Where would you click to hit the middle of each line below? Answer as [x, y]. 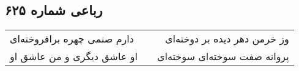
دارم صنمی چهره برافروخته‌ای [72, 39]
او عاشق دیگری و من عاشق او [74, 56]
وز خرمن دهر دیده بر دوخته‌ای [227, 39]
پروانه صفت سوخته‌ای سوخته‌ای [223, 56]
